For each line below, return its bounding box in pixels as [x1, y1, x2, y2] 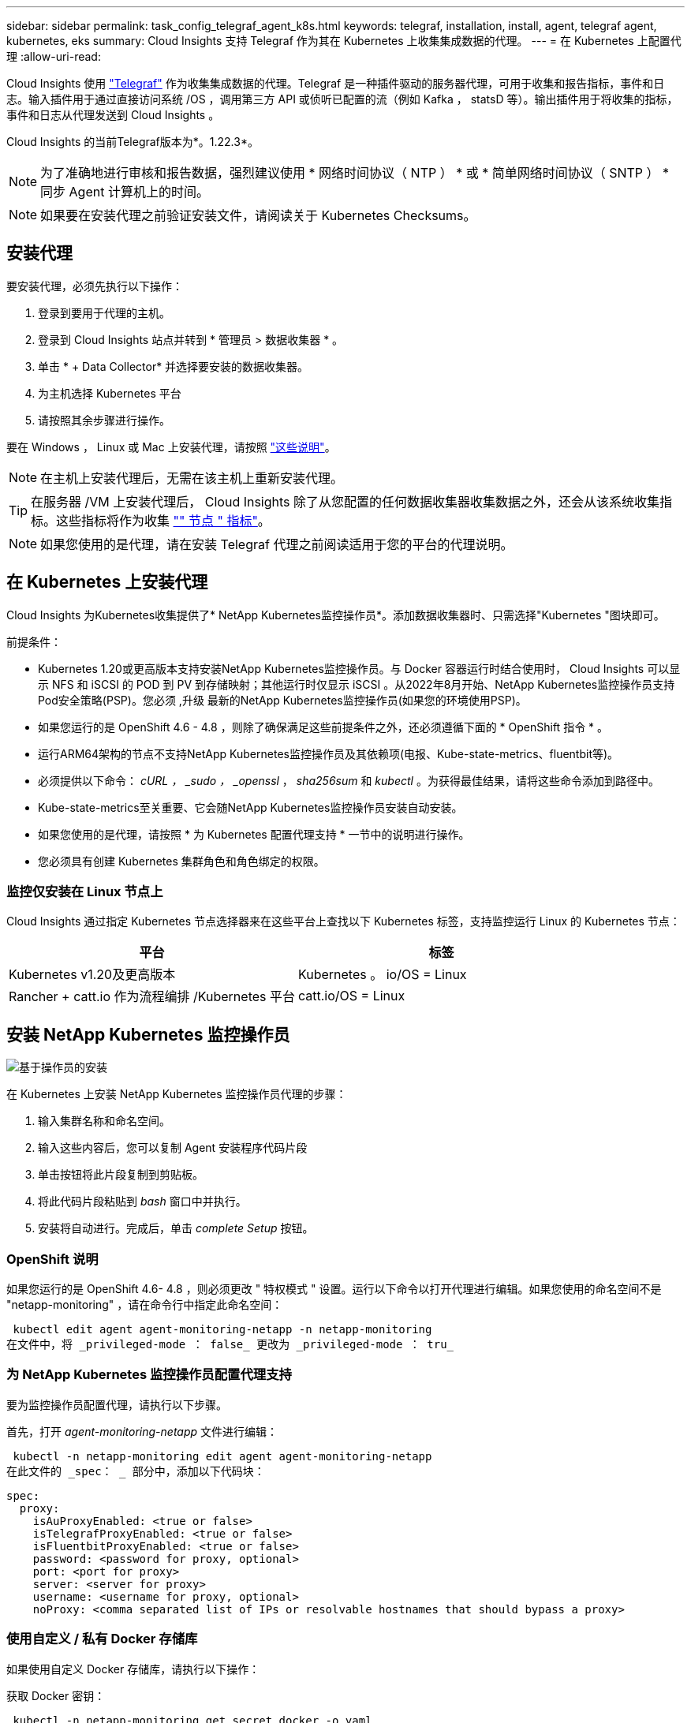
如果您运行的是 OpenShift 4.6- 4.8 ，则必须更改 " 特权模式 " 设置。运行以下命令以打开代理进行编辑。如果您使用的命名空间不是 [6, 1282, 662, 1296]
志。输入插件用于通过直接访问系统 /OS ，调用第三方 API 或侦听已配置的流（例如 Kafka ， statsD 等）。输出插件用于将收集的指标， [6, 92, 678, 106]
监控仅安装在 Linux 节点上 [6, 884, 163, 900]
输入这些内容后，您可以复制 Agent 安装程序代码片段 [38, 1141, 308, 1155]
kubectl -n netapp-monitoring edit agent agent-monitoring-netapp [13, 1449, 432, 1463]
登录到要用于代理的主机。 [38, 305, 170, 320]
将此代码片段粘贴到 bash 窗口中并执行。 [38, 1194, 247, 1209]
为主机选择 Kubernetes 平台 [38, 386, 181, 400]
